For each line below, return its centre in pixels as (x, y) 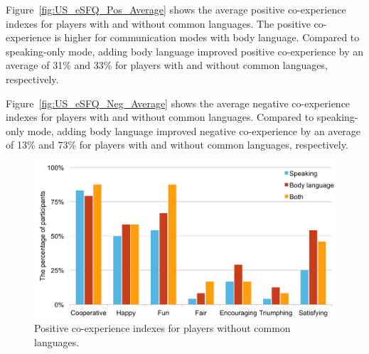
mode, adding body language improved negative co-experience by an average (194, 130)
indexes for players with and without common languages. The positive (158, 23)
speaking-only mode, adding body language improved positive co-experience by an (185, 51)
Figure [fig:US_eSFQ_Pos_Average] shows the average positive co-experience (176, 9)
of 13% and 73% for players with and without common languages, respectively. (177, 145)
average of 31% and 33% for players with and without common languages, (167, 65)
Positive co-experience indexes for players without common (162, 328)
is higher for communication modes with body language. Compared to (207, 37)
